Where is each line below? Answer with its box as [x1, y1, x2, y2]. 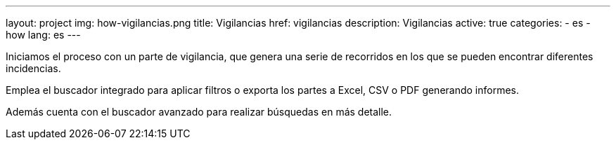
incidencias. [6, 62, 61, 74]
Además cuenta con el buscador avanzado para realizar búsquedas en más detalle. [6, 106, 392, 118]
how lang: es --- [6, 29, 81, 41]
